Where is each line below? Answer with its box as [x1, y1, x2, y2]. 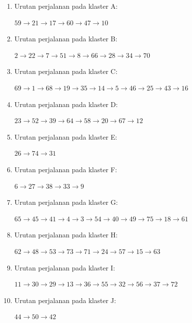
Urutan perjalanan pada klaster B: [14, 34, 118, 44]
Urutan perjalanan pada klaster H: [14, 230, 118, 240]
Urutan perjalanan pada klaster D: [14, 99, 118, 109]
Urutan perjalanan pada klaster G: [14, 197, 118, 207]
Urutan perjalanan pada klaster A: [14, 1, 118, 11]
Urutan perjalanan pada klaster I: [14, 262, 115, 272]
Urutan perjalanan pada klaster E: [14, 131, 118, 142]
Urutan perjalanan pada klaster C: [14, 66, 118, 76]
